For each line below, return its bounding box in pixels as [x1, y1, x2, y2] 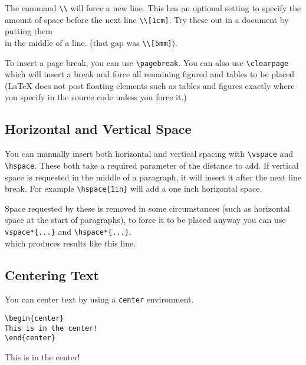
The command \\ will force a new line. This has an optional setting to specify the [5, 2, 301, 14]
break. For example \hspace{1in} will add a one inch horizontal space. [5, 182, 262, 195]
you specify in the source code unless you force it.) [5, 91, 187, 103]
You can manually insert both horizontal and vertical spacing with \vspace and [5, 147, 294, 160]
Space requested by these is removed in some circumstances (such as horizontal [5, 202, 290, 214]
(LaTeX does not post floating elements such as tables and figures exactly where [5, 79, 295, 91]
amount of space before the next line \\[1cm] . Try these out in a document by [5, 13, 289, 25]
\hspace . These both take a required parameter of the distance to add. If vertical [5, 159, 299, 171]
